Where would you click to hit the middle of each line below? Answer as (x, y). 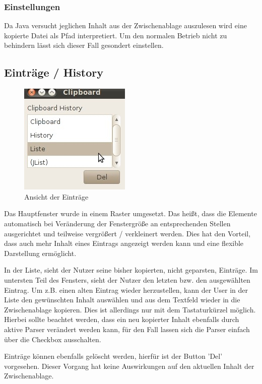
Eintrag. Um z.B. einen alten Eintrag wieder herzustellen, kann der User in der (126, 290)
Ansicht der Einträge (56, 196)
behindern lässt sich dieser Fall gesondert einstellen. (84, 45)
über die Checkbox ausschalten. (53, 339)
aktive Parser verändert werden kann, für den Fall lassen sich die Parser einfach (127, 329)
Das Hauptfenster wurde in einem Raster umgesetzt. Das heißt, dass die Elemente (130, 213)
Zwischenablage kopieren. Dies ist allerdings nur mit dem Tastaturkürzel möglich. (130, 309)
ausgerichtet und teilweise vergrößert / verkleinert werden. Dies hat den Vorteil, (127, 233)
